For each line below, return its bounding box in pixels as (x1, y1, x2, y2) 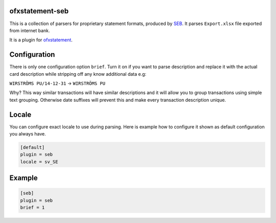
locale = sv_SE (20, 159, 58, 165)
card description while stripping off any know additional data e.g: (9, 71, 147, 77)
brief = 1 (20, 205, 45, 211)
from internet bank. (9, 27, 51, 33)
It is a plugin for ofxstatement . (9, 37, 73, 43)
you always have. (9, 131, 46, 137)
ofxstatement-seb (9, 7, 69, 15)
